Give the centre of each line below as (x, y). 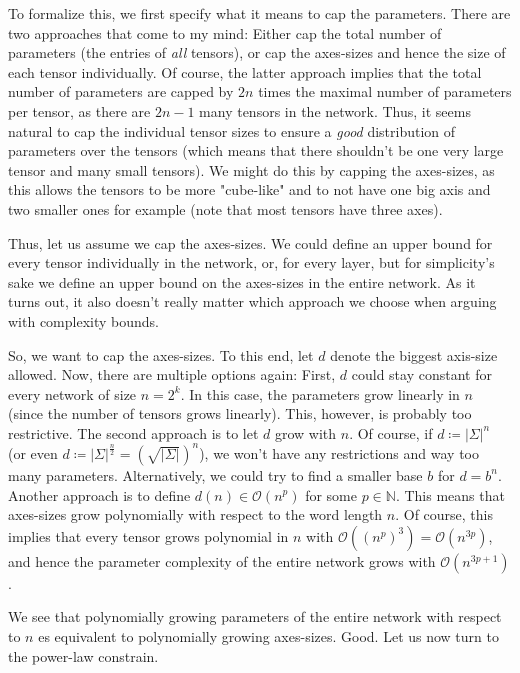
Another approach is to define (99, 494)
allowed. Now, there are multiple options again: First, (172, 374)
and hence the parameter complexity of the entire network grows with (222, 560)
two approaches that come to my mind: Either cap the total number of (225, 32)
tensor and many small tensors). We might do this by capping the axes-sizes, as (251, 169)
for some (331, 494)
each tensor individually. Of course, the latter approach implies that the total (245, 71)
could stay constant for (421, 374)
